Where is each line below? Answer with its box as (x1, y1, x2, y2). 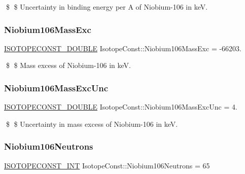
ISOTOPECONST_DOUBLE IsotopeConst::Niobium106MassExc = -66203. (4, 43, 241, 53)
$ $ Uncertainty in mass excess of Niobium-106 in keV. (6, 118, 178, 129)
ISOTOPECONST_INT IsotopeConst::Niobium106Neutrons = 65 (4, 160, 210, 170)
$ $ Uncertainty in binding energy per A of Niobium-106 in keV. (6, 2, 208, 12)
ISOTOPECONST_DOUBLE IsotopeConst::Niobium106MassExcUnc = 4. (4, 101, 237, 112)
